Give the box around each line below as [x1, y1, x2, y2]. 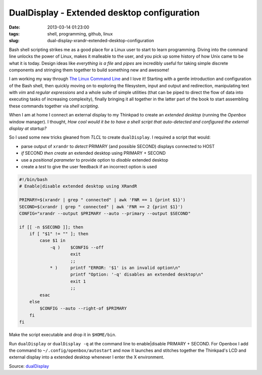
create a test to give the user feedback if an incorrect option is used [21, 163, 157, 169]
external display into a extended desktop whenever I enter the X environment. [9, 354, 164, 360]
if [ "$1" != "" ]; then [29, 231, 89, 237]
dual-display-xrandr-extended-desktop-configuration [47, 38, 154, 44]
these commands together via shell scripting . [9, 103, 99, 109]
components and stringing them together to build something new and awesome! [9, 67, 169, 73]
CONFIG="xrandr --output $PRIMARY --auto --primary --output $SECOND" [19, 211, 191, 216]
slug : [9, 38, 19, 44]
